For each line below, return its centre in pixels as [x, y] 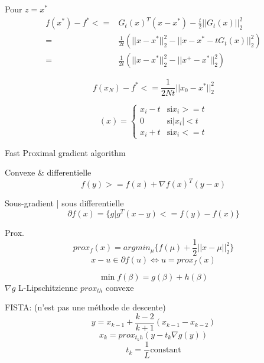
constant [166, 350]
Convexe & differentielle [48, 172]
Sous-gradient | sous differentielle [64, 203]
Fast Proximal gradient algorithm [65, 152]
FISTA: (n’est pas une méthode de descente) [85, 307]
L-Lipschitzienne [48, 287]
